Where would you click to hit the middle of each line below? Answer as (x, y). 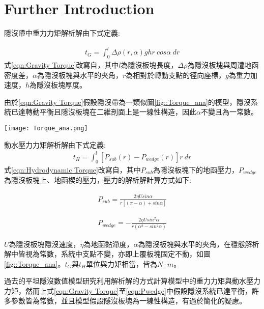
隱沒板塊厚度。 (62, 85)
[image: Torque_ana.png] (46, 129)
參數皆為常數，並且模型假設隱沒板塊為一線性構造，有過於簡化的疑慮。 (128, 301)
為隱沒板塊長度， (149, 65)
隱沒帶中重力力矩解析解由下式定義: (62, 33)
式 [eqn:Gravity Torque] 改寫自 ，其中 (62, 65)
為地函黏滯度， (109, 244)
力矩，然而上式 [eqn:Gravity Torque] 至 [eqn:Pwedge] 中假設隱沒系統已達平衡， (128, 290)
